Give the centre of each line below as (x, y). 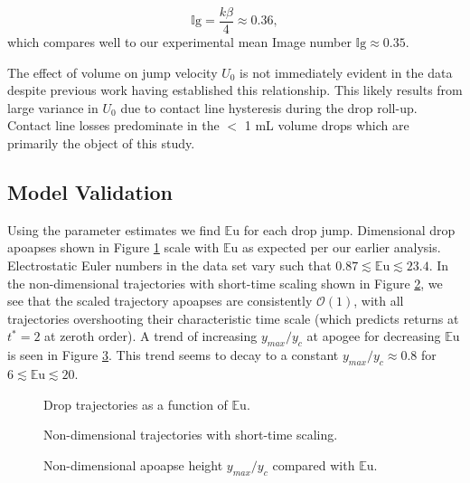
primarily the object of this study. (101, 143)
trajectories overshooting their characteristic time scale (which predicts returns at (233, 318)
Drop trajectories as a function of (136, 404)
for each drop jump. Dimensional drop (349, 229)
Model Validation (90, 192)
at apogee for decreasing (374, 336)
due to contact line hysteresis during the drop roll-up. (269, 107)
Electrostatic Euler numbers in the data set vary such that (169, 265)
